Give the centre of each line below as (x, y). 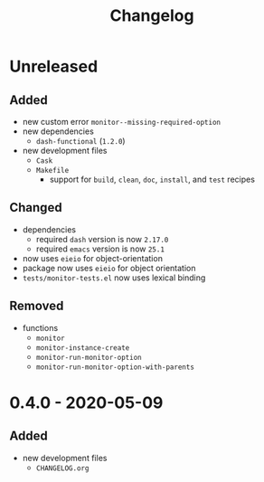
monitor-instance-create (83, 348)
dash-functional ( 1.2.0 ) (80, 141)
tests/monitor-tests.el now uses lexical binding (114, 278)
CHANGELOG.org (62, 468)
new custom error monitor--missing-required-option (122, 122)
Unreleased (54, 66)
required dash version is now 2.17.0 (102, 239)
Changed (36, 208)
